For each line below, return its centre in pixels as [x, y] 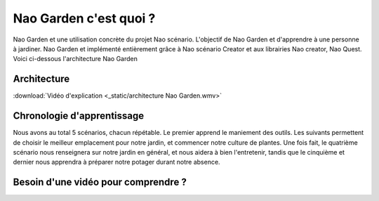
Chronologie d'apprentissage [79, 116]
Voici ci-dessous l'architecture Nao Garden [75, 59]
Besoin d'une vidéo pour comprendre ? [100, 182]
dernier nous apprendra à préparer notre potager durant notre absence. [117, 162]
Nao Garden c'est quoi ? [84, 18]
